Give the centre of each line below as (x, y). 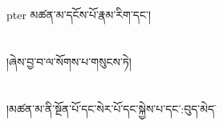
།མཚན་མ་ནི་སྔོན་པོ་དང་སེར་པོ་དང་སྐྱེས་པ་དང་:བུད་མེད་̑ (112, 108)
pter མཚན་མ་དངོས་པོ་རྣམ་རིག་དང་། (79, 14)
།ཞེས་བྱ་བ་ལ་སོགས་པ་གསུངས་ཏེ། (69, 61)
